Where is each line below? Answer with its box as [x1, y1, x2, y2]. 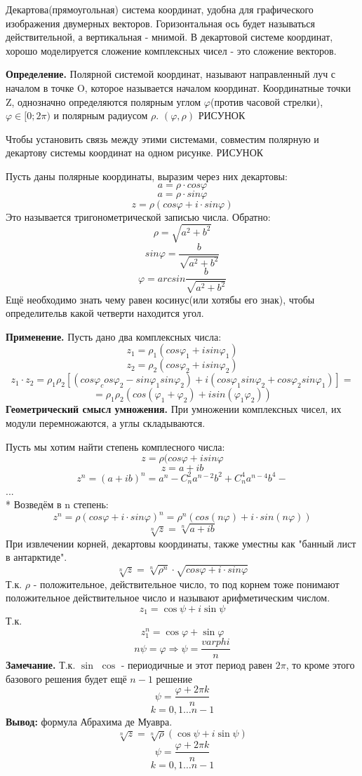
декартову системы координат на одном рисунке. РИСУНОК [6, 145, 264, 160]
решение [156, 671, 192, 686]
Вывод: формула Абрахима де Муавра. [6, 714, 173, 729]
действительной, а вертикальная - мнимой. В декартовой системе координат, [6, 29, 333, 44]
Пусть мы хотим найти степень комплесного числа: [6, 439, 225, 454]
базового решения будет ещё [6, 671, 127, 686]
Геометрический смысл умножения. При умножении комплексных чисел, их [6, 402, 342, 416]
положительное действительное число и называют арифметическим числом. [6, 590, 330, 605]
